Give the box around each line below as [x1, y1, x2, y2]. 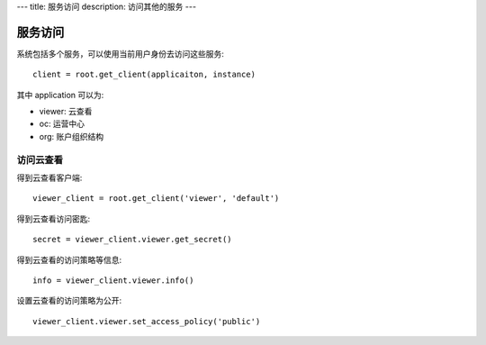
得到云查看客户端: [16, 172, 83, 183]
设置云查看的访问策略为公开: [16, 295, 122, 306]
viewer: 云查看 [39, 106, 93, 117]
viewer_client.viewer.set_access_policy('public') [32, 316, 261, 326]
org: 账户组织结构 [39, 131, 103, 141]
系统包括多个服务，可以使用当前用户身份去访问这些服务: [16, 48, 225, 59]
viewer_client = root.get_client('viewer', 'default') [32, 194, 280, 204]
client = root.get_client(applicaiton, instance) [32, 69, 256, 80]
